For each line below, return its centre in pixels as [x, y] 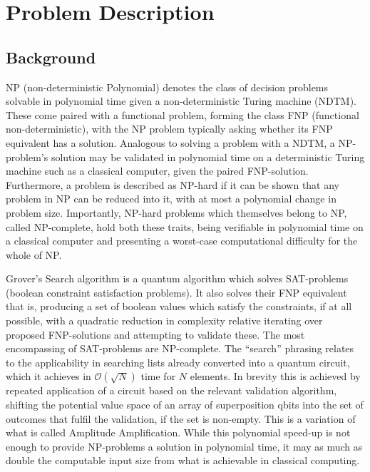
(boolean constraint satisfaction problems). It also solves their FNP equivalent [176, 292]
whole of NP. [34, 254]
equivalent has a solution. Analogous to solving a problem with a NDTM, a [170, 142]
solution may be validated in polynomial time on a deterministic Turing [208, 157]
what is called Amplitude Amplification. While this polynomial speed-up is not [178, 432]
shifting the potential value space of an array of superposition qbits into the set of [185, 405]
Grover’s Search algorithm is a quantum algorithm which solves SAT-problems [177, 278]
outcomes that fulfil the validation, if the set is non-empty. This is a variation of [181, 418]
